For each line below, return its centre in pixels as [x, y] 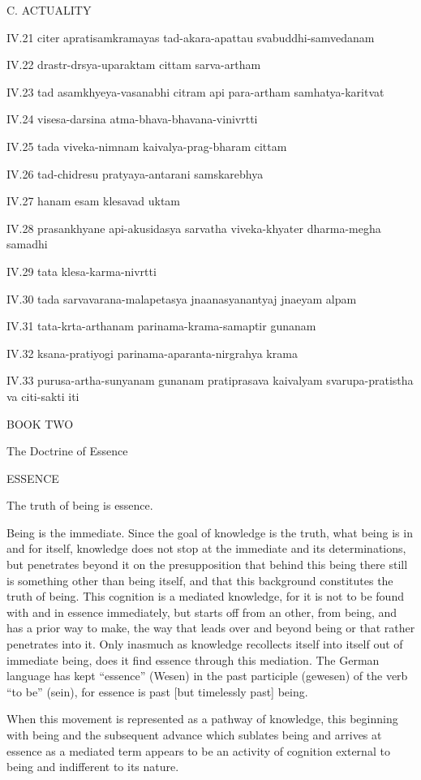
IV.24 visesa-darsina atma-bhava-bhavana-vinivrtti [132, 119]
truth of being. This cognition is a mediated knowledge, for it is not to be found [205, 596]
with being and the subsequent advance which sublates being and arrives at [194, 735]
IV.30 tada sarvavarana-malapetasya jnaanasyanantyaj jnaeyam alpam [182, 298]
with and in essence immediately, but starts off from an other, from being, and [202, 612]
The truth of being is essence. [80, 505]
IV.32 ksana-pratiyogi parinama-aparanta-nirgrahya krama [152, 353]
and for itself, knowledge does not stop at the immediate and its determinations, [206, 548]
